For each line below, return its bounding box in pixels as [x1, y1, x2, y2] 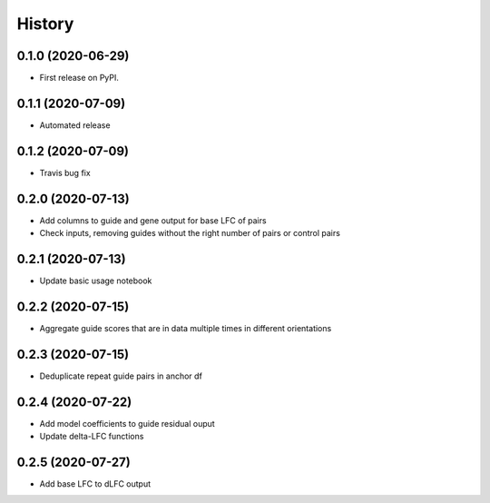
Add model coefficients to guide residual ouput [39, 418, 215, 429]
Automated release [39, 119, 111, 131]
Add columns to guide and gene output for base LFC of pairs [39, 214, 267, 226]
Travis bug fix [39, 167, 91, 178]
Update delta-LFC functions [39, 431, 144, 442]
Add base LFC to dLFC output [39, 478, 152, 489]
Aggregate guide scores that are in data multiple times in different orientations [39, 322, 332, 333]
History [16, 14, 74, 34]
